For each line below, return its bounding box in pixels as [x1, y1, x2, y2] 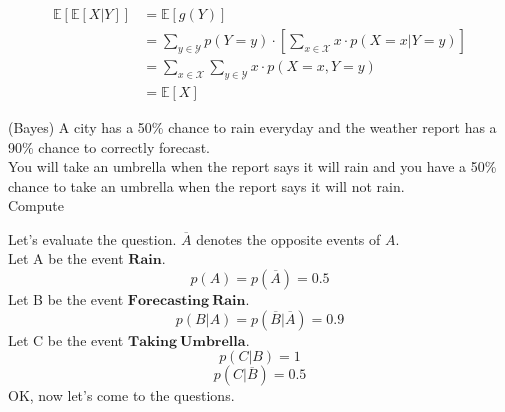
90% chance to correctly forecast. [8, 136, 210, 157]
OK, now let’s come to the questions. [8, 385, 235, 406]
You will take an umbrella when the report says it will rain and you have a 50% [8, 156, 497, 177]
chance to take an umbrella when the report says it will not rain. [8, 175, 405, 196]
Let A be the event [8, 248, 124, 269]
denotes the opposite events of [196, 228, 381, 249]
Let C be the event [8, 329, 124, 350]
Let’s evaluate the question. [8, 228, 177, 249]
